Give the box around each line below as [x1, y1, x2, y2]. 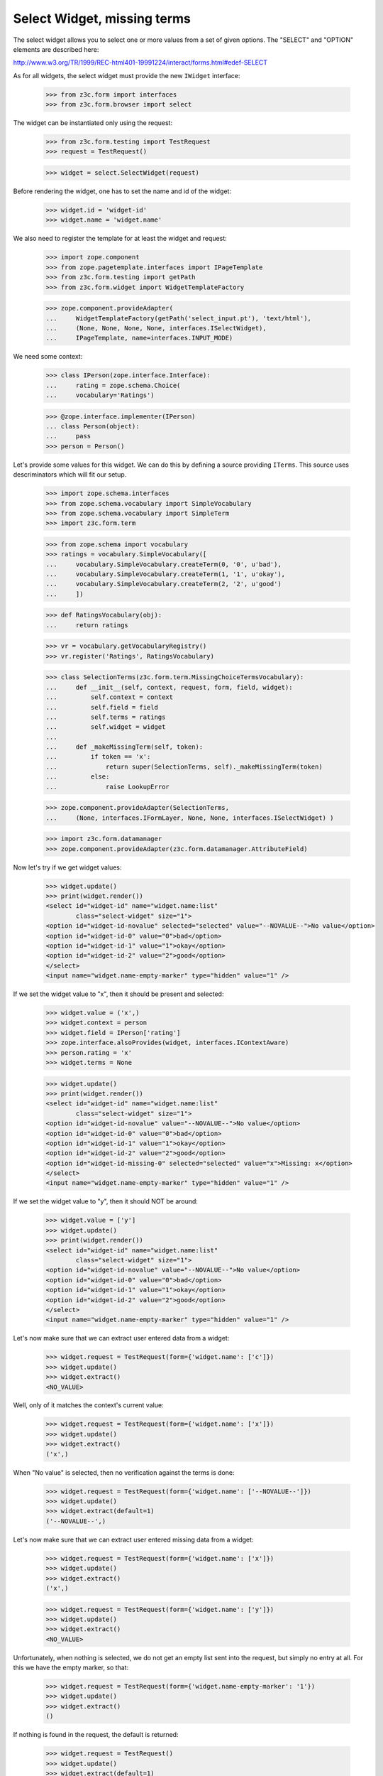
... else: [45, 773, 110, 781]
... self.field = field [45, 703, 159, 711]
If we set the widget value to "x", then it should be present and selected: [13, 990, 224, 998]
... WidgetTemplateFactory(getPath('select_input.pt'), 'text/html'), [45, 314, 312, 323]
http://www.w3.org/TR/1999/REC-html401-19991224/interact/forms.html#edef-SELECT [13, 58, 268, 67]
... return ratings [45, 621, 129, 629]
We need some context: [13, 352, 83, 361]
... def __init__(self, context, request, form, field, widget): [45, 683, 293, 691]
